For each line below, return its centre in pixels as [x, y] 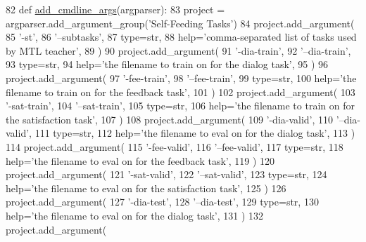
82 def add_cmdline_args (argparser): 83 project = [115, 9]
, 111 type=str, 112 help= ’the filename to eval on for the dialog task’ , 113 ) [192, 133]
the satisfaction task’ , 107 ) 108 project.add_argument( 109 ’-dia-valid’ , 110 [170, 119]
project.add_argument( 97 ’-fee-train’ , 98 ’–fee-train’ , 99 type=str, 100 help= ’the [181, 78]
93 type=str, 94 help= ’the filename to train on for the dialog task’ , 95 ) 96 [167, 64]
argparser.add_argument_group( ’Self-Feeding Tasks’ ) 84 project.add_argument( [180, 23]
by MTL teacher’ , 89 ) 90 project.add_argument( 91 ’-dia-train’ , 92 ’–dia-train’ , [178, 50]
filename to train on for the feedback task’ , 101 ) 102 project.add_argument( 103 [181, 92]
